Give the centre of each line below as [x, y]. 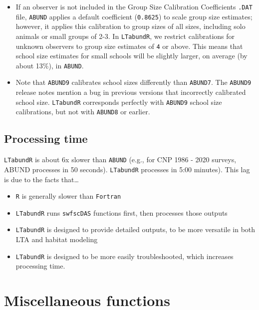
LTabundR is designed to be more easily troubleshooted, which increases [125, 256]
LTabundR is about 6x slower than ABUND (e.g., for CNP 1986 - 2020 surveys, [120, 159]
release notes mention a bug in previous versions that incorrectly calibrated [131, 92]
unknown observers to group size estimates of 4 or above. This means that [129, 46]
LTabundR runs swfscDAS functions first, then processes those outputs [122, 212]
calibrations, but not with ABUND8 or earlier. [83, 112]
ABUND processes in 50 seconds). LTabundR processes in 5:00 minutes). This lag [127, 169]
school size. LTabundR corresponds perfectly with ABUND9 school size [119, 102]
